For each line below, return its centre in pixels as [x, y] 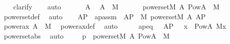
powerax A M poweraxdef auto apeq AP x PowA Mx [115, 26]
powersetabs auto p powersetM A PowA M [87, 35]
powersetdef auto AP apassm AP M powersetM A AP [105, 16]
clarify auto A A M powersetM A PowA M [116, 6]
